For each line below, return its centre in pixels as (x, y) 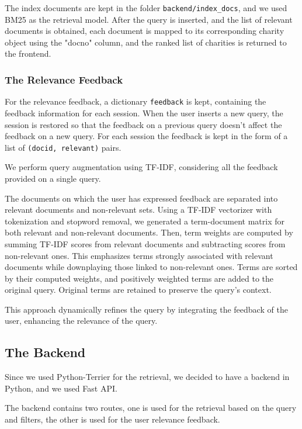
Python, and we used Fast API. (61, 388)
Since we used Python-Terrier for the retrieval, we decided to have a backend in (147, 377)
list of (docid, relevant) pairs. (63, 147)
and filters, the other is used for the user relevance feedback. (112, 419)
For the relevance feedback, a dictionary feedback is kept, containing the (136, 101)
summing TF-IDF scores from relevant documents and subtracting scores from (145, 243)
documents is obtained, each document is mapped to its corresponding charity (145, 31)
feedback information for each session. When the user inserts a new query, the (144, 113)
